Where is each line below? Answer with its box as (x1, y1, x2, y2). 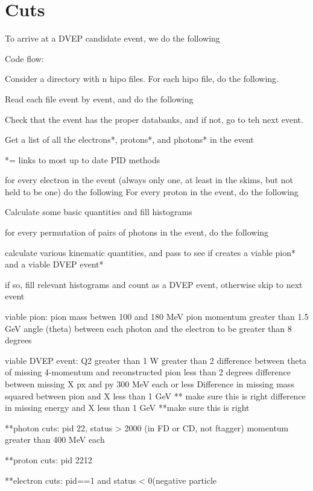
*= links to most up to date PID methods (5, 153, 160, 166)
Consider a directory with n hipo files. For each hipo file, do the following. (5, 72, 279, 85)
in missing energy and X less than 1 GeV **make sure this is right (5, 401, 250, 414)
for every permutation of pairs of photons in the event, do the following (5, 226, 269, 239)
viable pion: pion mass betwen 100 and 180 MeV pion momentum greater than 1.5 (5, 310, 309, 323)
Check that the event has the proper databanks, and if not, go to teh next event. (5, 113, 303, 125)
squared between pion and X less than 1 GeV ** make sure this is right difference (5, 389, 306, 402)
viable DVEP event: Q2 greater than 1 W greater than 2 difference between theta (5, 354, 307, 366)
